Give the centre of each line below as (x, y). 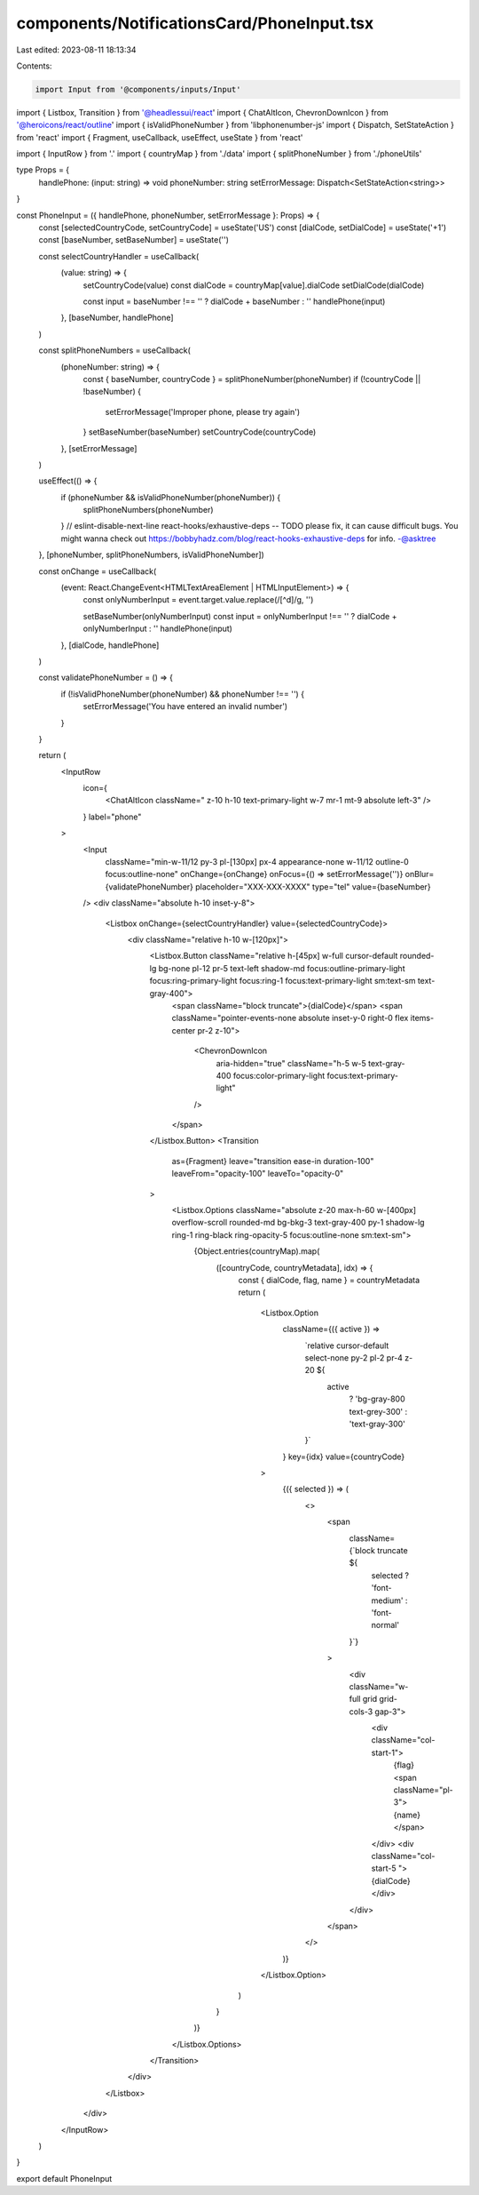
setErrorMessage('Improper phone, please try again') (203, 411)
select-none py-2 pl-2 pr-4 (354, 1357)
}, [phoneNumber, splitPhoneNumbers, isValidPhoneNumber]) (152, 555)
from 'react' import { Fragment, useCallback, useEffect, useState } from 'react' (160, 137)
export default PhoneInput (64, 2178)
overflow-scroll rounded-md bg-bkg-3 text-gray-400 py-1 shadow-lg (298, 1223)
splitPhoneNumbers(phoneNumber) (148, 510)
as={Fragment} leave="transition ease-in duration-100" (273, 1161)
